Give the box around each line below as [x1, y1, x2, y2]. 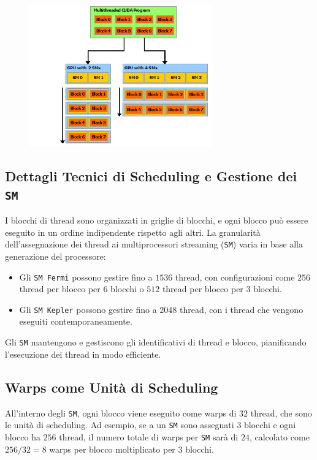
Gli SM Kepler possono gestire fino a [19, 303, 157, 315]
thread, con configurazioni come [175, 270, 295, 283]
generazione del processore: [5, 249, 106, 262]
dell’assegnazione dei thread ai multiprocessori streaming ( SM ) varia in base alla [5, 238, 303, 251]
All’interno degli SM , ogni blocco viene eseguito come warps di [5, 406, 237, 419]
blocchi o [110, 282, 144, 295]
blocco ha [5, 430, 40, 443]
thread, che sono [250, 406, 312, 419]
